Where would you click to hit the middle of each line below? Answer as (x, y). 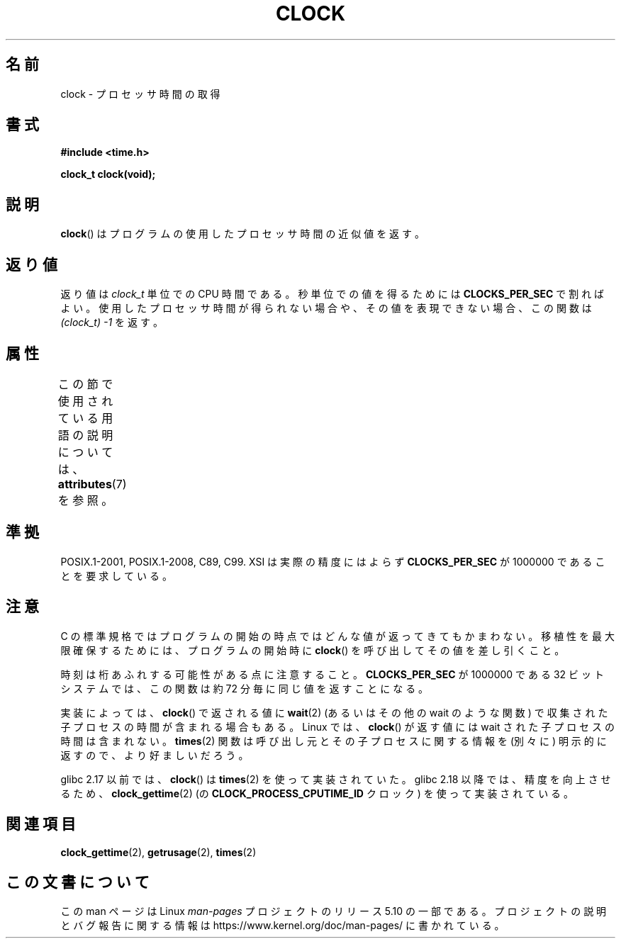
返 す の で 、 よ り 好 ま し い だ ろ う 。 (155, 755)
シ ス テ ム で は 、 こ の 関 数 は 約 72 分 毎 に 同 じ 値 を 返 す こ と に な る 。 (245, 688)
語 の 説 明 (85, 435)
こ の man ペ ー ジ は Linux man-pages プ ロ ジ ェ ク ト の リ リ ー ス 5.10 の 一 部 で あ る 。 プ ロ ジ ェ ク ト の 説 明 (334, 911)
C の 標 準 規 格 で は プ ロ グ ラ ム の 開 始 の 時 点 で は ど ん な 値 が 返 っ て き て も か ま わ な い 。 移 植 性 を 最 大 (337, 636)
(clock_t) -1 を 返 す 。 (112, 322)
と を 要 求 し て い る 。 (116, 575)
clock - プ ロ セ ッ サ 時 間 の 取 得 (140, 94)
